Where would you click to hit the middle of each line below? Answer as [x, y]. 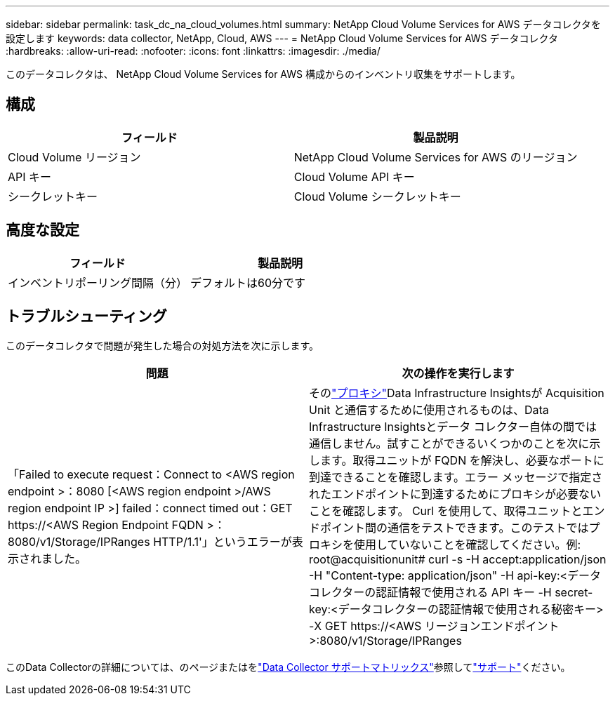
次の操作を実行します [458, 373]
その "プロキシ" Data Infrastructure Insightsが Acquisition [457, 393]
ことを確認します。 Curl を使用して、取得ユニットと [446, 510]
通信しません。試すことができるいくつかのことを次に [449, 443]
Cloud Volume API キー [354, 176]
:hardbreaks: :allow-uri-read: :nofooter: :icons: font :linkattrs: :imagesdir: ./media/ [193, 51]
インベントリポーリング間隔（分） [98, 282]
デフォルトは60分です [248, 282]
